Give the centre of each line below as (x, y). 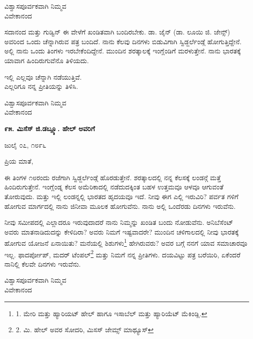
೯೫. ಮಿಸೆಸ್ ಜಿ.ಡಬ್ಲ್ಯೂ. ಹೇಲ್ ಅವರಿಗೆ (50, 128)
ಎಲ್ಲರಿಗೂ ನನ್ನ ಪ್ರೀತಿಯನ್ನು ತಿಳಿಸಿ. (41, 86)
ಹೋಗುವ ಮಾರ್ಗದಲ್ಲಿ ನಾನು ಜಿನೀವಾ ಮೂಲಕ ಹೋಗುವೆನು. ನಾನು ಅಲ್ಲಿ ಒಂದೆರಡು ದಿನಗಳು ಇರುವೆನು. (120, 206)
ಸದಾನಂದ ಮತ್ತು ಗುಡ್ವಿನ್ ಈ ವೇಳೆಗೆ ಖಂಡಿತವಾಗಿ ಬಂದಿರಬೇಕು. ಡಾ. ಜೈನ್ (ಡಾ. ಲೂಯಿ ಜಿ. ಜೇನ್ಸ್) (117, 32)
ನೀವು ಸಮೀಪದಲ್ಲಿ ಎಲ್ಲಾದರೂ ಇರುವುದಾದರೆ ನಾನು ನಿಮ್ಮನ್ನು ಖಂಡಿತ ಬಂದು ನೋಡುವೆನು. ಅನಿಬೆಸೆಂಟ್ (119, 222)
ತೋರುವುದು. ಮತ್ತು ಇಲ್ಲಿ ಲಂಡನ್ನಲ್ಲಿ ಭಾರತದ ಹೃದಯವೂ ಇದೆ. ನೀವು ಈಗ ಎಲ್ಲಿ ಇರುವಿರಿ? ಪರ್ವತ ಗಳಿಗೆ (121, 196)
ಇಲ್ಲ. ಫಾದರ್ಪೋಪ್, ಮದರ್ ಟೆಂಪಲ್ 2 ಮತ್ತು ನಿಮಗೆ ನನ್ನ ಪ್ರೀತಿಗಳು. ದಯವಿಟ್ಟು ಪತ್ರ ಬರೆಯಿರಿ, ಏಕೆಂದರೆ (123, 254)
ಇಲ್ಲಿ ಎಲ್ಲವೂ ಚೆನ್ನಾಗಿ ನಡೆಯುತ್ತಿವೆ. (43, 76)
